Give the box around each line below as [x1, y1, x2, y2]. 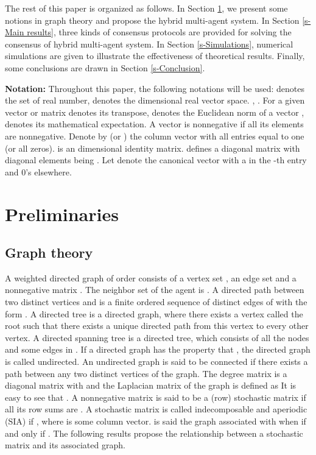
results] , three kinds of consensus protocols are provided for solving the [27, 26, 292, 38]
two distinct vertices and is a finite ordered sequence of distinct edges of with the [5, 295, 307, 308]
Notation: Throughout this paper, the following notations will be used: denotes [5, 82, 305, 94]
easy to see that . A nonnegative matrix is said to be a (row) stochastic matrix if [5, 390, 306, 403]
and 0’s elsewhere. [5, 165, 72, 178]
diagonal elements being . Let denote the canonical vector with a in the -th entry [5, 153, 307, 166]
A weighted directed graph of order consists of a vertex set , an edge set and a [5, 271, 297, 284]
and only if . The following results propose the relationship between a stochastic [5, 426, 303, 439]
